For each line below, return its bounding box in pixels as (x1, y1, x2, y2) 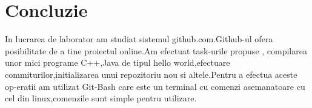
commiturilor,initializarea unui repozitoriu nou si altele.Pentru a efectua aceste (5, 68, 297, 80)
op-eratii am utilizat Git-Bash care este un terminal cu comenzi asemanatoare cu (5, 80, 305, 92)
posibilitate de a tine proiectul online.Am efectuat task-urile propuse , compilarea (5, 44, 307, 57)
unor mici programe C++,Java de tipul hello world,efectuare (5, 56, 230, 69)
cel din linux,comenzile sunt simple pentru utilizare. (5, 92, 197, 104)
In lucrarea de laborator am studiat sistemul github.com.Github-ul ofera (5, 33, 273, 45)
